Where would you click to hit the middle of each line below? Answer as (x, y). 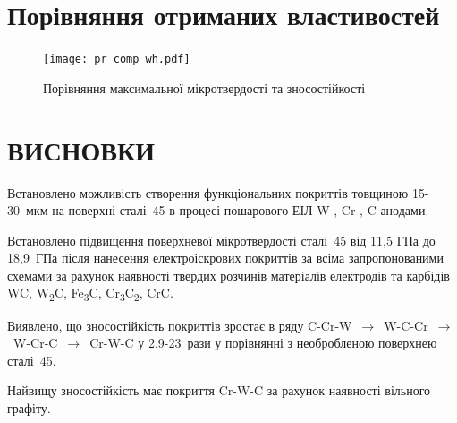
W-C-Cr (406, 325)
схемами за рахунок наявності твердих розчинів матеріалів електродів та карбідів (228, 275)
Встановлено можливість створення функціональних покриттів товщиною (208, 192)
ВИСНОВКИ (81, 149)
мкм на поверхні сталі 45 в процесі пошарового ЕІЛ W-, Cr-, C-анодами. (227, 210)
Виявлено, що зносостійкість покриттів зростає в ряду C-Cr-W (180, 325)
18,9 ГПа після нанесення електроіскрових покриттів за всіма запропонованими (225, 258)
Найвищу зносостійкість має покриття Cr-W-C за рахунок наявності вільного (219, 390)
